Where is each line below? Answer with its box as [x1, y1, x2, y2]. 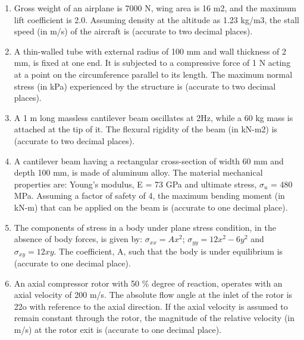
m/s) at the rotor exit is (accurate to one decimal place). [14, 323, 222, 335]
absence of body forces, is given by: [14, 233, 143, 245]
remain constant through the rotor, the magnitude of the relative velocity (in [14, 312, 295, 324]
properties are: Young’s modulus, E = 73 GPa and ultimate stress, [14, 177, 257, 190]
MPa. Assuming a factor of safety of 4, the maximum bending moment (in [14, 189, 285, 202]
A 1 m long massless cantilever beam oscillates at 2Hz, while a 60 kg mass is [14, 111, 293, 123]
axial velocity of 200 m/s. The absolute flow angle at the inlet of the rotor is [14, 288, 293, 301]
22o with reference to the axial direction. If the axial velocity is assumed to [14, 300, 288, 312]
